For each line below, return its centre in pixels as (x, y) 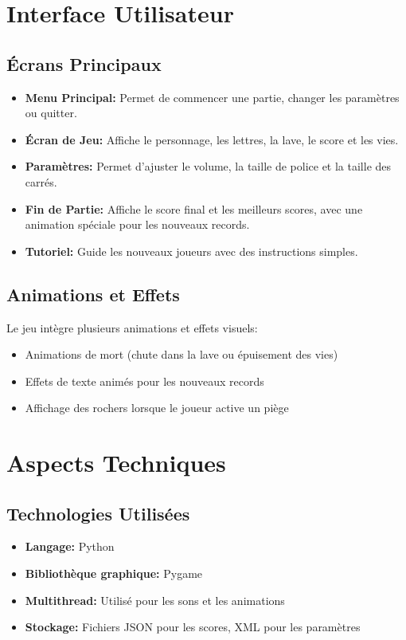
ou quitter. (51, 113)
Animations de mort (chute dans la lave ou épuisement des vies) (182, 354)
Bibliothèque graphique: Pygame (114, 573)
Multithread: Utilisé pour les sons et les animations (155, 600)
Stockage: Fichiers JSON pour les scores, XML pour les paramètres (193, 627)
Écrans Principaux (84, 63)
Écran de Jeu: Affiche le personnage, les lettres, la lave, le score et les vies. (212, 139)
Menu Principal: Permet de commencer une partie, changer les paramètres (212, 97)
